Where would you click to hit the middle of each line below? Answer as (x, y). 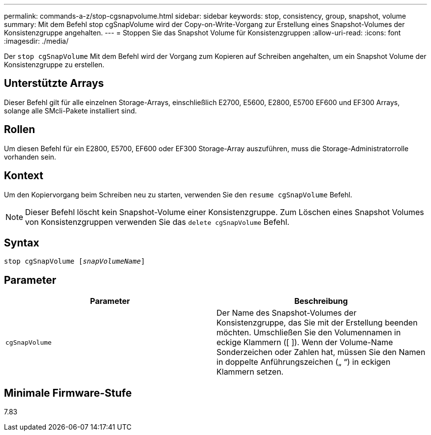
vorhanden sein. (30, 157)
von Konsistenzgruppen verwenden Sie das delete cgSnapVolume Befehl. (157, 222)
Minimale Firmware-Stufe (68, 393)
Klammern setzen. (250, 372)
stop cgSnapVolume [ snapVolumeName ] (75, 261)
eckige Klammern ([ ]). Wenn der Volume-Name (305, 342)
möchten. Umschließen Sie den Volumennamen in (309, 333)
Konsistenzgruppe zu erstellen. (54, 65)
